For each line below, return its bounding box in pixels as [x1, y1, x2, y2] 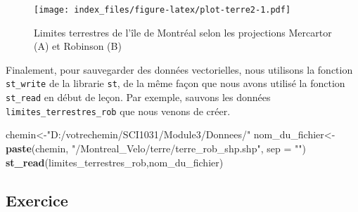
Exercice [6, 189, 68, 211]
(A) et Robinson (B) [34, 39, 122, 53]
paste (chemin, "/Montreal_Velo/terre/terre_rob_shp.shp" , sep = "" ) [6, 141, 306, 155]
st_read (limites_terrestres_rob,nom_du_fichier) [6, 154, 224, 169]
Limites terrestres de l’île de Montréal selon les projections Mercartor [34, 25, 332, 39]
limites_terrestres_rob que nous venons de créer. [6, 103, 231, 118]
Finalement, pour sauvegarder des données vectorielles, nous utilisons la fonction [6, 62, 353, 77]
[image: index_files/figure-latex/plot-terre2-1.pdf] [34, 5, 291, 15]
